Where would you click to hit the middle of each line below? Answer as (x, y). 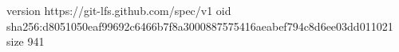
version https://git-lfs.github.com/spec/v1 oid (119, 10)
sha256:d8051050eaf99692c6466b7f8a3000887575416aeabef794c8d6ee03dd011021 (200, 26)
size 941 (26, 41)
